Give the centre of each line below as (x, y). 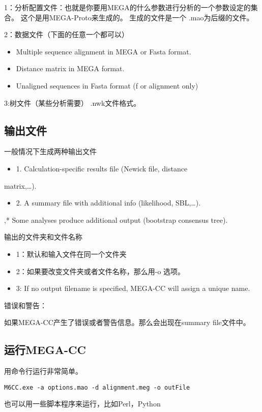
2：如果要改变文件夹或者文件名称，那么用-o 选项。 (100, 271)
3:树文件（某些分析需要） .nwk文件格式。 (72, 102)
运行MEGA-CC (45, 350)
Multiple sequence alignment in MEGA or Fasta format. (104, 51)
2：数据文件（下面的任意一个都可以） (66, 34)
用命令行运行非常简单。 (43, 371)
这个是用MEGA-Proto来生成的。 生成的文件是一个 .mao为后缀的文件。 (137, 17)
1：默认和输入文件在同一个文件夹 (71, 254)
